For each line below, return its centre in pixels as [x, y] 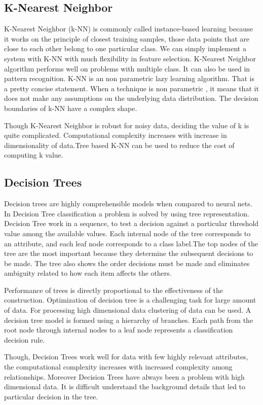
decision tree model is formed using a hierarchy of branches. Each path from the [129, 320]
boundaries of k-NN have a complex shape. [71, 108]
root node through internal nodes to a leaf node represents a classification [119, 330]
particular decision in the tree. [51, 396]
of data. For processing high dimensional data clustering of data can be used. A [128, 310]
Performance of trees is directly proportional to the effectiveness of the [114, 290]
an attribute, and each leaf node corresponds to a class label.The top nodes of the [131, 243]
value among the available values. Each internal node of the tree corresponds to [127, 233]
